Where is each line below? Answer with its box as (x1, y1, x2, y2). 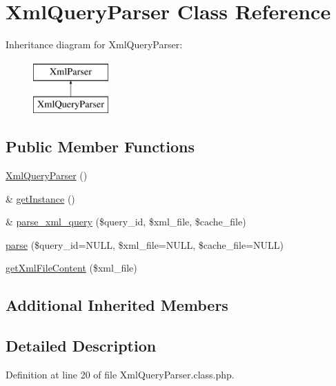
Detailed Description (6, 335, 157, 356)
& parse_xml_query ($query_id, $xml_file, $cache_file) (6, 214, 246, 229)
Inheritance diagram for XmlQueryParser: (6, 37, 183, 52)
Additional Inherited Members (6, 294, 228, 316)
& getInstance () (6, 191, 75, 205)
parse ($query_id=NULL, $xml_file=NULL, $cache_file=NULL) (6, 237, 284, 252)
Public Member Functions (6, 136, 195, 157)
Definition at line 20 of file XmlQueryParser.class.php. (6, 367, 235, 382)
